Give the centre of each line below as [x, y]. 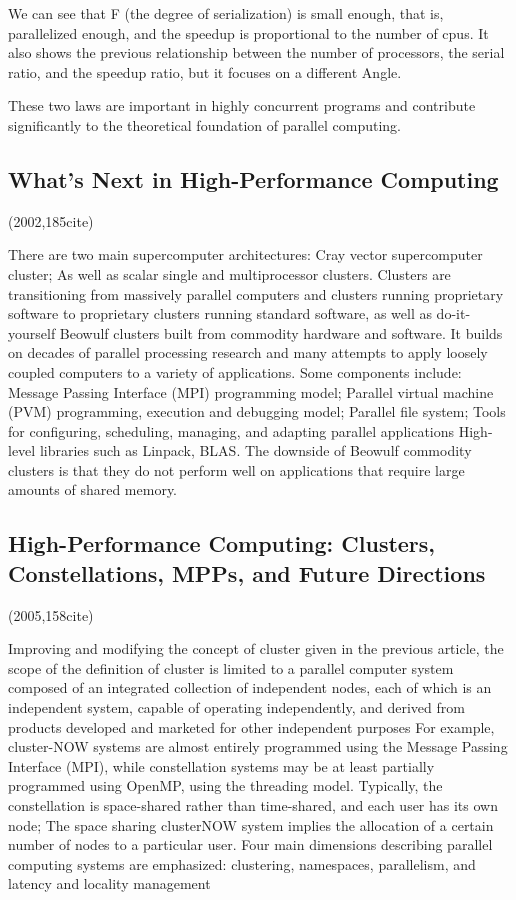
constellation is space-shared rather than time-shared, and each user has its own [253, 805]
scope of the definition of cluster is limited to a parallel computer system [231, 667]
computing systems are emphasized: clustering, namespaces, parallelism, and [242, 863]
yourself [32, 332]
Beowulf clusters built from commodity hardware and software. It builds [281, 332]
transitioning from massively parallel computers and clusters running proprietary [256, 293]
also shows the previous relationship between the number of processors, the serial [256, 52]
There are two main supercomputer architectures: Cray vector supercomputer [245, 254]
